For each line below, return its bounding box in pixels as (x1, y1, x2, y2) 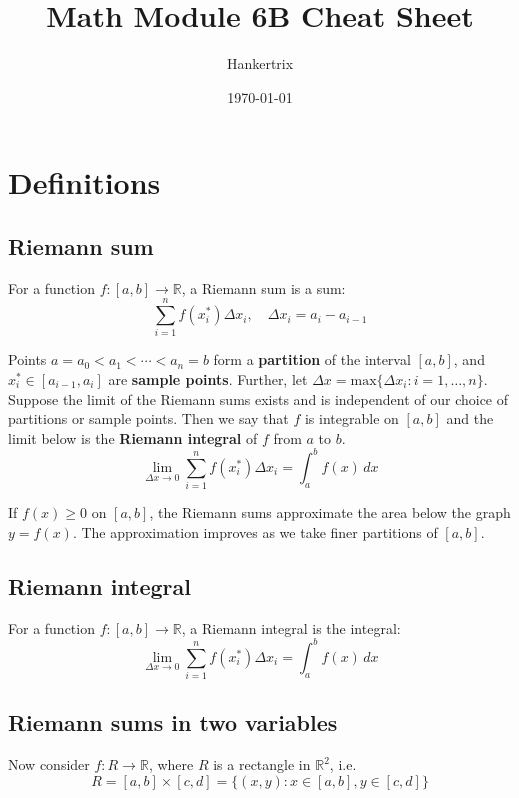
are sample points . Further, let (108, 369, 308, 390)
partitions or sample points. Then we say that (8, 408, 289, 429)
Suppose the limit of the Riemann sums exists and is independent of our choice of (8, 388, 509, 409)
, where (148, 754, 194, 775)
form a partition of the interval (213, 349, 411, 370)
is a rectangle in (213, 754, 311, 775)
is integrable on (304, 408, 399, 429)
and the (446, 408, 494, 429)
